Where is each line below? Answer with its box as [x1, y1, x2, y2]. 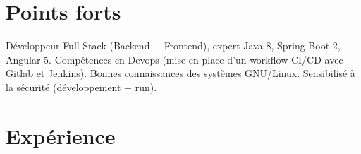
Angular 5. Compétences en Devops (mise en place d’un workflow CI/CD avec [6, 52, 343, 66]
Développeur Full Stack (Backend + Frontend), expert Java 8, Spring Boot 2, [6, 38, 341, 53]
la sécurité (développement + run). [6, 79, 157, 94]
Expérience [6, 121, 116, 150]
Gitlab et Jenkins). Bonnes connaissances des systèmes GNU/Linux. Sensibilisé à [6, 66, 355, 81]
